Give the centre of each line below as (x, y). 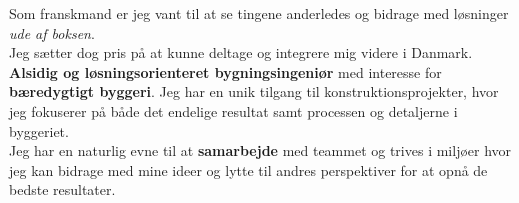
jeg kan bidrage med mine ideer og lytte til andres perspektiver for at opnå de (248, 169)
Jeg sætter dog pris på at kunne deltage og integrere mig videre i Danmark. (241, 52)
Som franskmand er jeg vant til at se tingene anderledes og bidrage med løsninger (259, 13)
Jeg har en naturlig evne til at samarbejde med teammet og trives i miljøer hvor (260, 150)
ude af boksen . (52, 32)
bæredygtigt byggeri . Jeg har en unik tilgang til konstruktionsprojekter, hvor (254, 91)
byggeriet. (39, 130)
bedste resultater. (62, 189)
